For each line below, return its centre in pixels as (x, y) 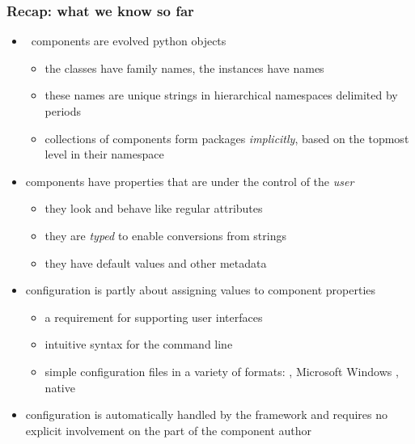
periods (63, 111)
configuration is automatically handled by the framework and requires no (207, 414)
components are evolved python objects (129, 41)
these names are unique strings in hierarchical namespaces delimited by (221, 95)
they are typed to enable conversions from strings (165, 235)
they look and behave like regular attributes (154, 208)
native (60, 387)
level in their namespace (104, 154)
